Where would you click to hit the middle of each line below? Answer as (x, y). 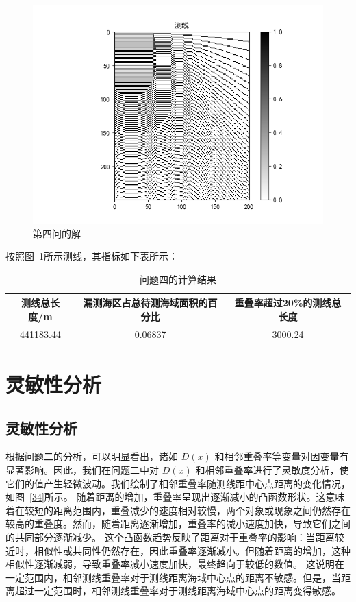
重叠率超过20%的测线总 (288, 303)
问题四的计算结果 (178, 279)
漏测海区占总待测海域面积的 (145, 303)
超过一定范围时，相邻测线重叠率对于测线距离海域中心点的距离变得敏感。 (178, 591)
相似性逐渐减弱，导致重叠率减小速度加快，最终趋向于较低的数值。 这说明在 (175, 564)
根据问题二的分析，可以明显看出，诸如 (92, 456)
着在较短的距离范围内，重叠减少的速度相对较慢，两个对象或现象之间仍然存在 (178, 510)
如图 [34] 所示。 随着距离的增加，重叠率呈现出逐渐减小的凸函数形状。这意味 (175, 497)
